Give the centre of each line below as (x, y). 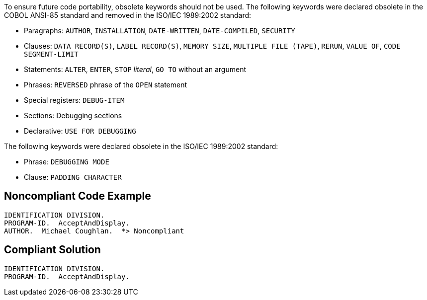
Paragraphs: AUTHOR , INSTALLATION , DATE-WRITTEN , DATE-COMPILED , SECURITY (160, 31)
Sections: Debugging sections (73, 115)
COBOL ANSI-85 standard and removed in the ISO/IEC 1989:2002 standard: (128, 15)
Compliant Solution (52, 250)
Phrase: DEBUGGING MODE (67, 162)
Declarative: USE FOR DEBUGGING (80, 131)
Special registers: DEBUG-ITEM (74, 100)
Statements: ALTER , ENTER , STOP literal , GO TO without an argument (135, 69)
